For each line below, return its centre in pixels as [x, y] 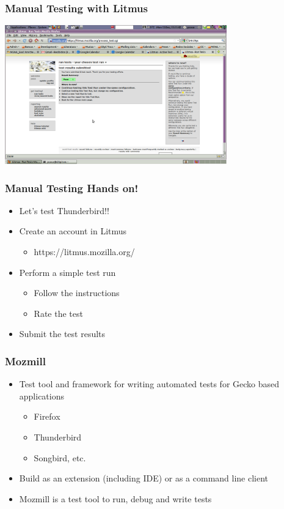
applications [42, 396]
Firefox [47, 416]
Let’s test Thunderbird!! [64, 210]
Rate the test [58, 313]
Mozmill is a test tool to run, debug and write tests [115, 498]
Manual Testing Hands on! [72, 188]
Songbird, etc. [60, 457]
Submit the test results [62, 334]
